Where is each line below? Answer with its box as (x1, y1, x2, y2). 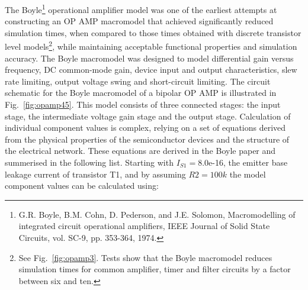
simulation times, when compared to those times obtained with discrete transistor (5, 26, 301, 38)
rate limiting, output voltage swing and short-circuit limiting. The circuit (5, 75, 271, 87)
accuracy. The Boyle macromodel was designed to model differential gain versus (5, 51, 294, 64)
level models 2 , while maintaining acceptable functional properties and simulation (5, 38, 297, 53)
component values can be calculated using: (5, 179, 159, 192)
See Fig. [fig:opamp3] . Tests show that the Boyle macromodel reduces (18, 251, 272, 263)
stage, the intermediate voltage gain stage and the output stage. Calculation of (5, 109, 291, 122)
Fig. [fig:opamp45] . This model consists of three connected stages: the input (5, 98, 281, 111)
